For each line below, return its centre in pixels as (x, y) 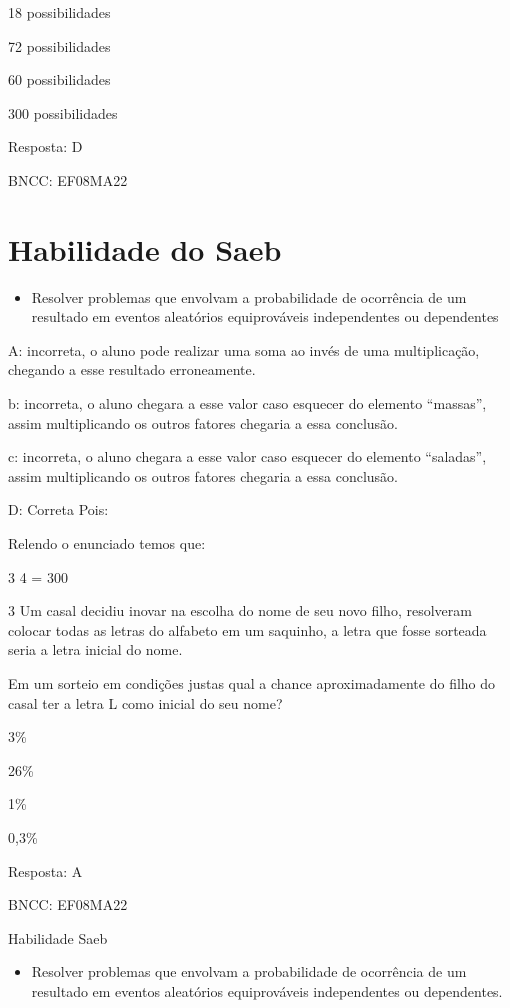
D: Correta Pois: (58, 509)
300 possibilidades (63, 112)
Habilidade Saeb (58, 937)
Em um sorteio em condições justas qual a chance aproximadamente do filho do (252, 683)
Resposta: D (45, 146)
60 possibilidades (59, 79)
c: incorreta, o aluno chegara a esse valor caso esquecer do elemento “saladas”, (247, 456)
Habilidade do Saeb (145, 248)
